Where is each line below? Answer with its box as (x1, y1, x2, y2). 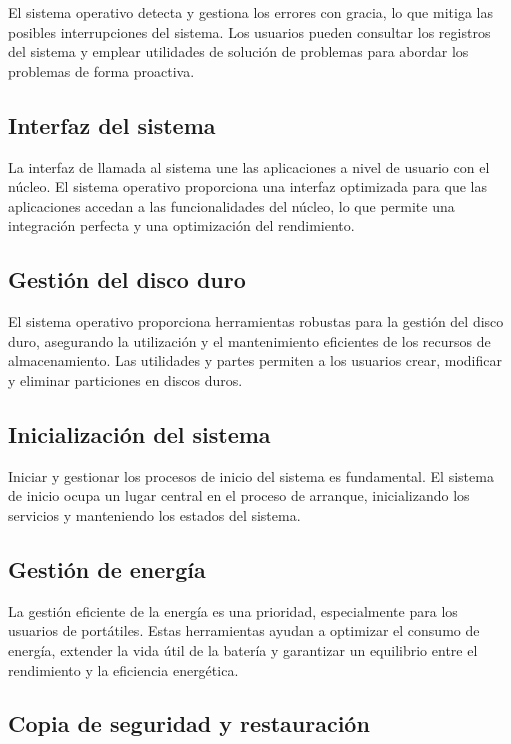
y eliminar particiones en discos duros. (8, 369, 243, 390)
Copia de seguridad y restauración (8, 708, 370, 739)
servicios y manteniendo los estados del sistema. (8, 504, 301, 525)
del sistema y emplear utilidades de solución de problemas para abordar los (8, 41, 469, 62)
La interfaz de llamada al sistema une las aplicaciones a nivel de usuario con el (8, 156, 490, 177)
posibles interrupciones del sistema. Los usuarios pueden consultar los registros (8, 21, 491, 42)
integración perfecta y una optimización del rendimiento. (8, 215, 355, 236)
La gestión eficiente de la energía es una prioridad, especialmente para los (8, 600, 458, 621)
